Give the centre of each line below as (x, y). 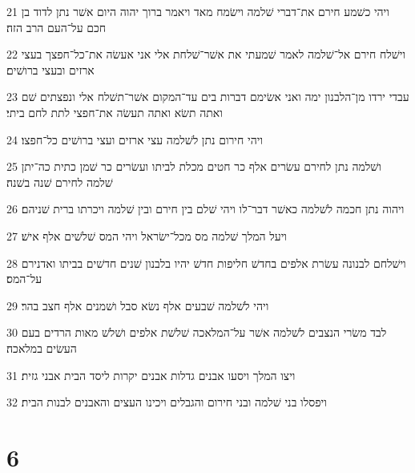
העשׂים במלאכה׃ (42, 348)
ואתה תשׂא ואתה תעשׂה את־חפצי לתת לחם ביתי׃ (115, 112)
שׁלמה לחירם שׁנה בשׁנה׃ (60, 182)
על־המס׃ (24, 279)
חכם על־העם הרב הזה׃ (56, 27)
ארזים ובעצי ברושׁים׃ (50, 69)
